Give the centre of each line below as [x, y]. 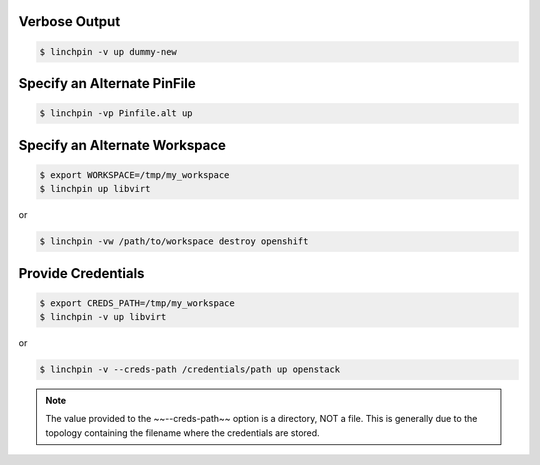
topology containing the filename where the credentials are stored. [182, 432]
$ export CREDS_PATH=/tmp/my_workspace [137, 303]
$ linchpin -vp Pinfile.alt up [116, 113]
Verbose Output [69, 21]
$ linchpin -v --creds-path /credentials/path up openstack [190, 369]
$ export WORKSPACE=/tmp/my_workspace [134, 174]
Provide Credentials [81, 273]
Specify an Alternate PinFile [107, 83]
